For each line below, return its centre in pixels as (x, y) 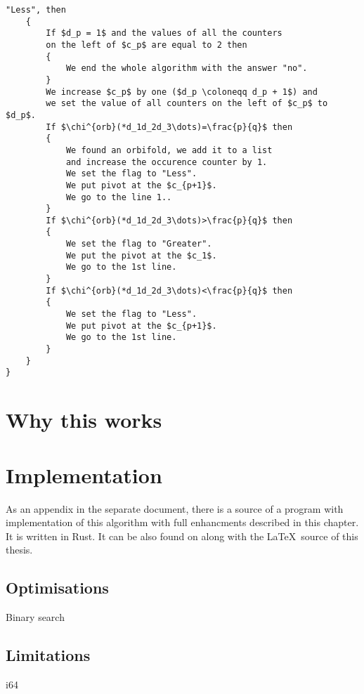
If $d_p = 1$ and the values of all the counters (164, 33)
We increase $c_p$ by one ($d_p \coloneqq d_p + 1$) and (182, 92)
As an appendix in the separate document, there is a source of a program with (175, 508)
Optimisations (57, 588)
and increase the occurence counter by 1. (167, 162)
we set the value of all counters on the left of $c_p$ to (187, 104)
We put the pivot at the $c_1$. (141, 255)
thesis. (19, 550)
